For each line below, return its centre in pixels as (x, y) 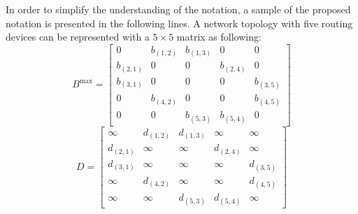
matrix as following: (219, 37)
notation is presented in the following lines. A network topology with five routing (179, 23)
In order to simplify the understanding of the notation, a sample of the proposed (178, 9)
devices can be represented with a (78, 37)
